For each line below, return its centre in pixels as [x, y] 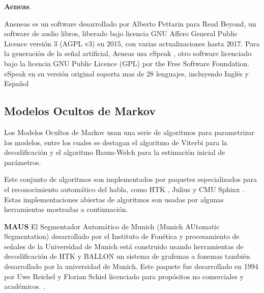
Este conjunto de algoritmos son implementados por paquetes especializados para [131, 179]
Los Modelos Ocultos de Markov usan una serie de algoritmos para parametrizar [129, 132]
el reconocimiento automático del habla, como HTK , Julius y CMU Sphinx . [124, 189]
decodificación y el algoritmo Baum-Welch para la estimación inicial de [115, 152]
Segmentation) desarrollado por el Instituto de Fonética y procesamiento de [122, 236]
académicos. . [25, 286]
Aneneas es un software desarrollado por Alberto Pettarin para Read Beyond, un [130, 23]
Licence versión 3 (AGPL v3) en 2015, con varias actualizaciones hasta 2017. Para [132, 43]
